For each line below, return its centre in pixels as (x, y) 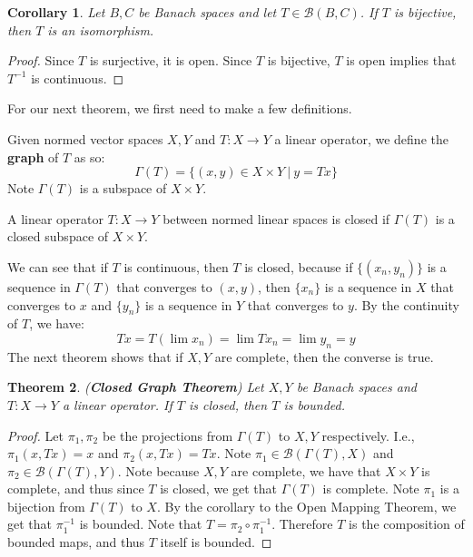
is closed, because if (299, 266)
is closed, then (228, 404)
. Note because (158, 470)
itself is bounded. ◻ (216, 542)
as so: (89, 156)
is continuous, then (176, 266)
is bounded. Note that (141, 524)
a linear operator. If (117, 404)
